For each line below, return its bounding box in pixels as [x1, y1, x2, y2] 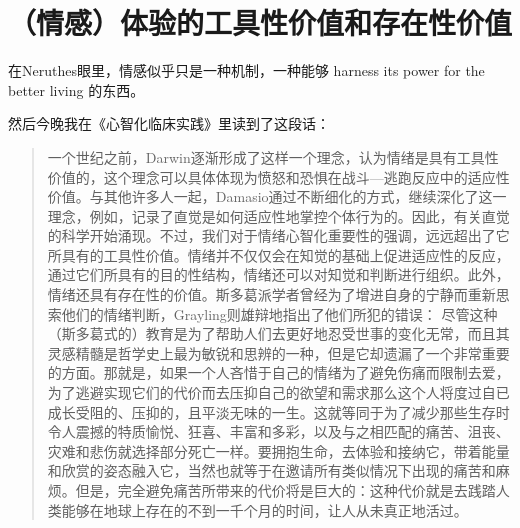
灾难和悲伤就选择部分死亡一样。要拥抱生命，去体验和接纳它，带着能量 [47, 440, 510, 461]
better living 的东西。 [8, 79, 145, 100]
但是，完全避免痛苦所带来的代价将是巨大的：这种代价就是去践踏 [75, 480, 496, 500]
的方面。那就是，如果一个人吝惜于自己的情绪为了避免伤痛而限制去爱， [47, 362, 510, 383]
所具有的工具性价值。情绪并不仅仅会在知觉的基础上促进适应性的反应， [47, 244, 510, 265]
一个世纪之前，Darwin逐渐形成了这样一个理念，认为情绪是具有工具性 [47, 146, 499, 167]
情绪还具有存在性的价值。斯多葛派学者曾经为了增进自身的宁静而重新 [47, 284, 496, 305]
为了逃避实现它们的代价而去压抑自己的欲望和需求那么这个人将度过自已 [47, 382, 510, 403]
